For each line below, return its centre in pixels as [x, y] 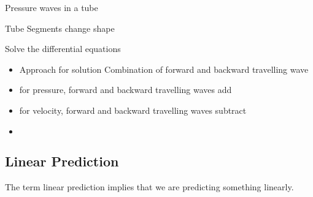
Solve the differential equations [63, 49]
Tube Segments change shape [60, 28]
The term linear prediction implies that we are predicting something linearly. [149, 186]
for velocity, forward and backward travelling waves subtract [133, 110]
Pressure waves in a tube [52, 7]
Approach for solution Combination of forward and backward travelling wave [164, 69]
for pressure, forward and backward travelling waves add [126, 90]
